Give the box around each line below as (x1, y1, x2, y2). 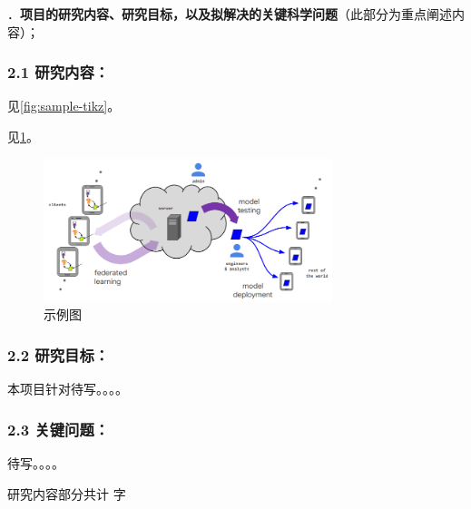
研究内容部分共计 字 (7, 484, 126, 503)
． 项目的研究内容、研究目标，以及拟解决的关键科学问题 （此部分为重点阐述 (7, 5, 452, 23)
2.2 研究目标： (7, 343, 110, 366)
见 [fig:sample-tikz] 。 (7, 96, 121, 115)
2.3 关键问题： (7, 417, 110, 440)
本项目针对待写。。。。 (7, 379, 128, 398)
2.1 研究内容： (7, 61, 110, 83)
